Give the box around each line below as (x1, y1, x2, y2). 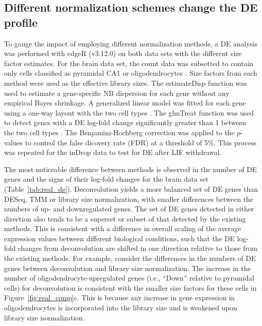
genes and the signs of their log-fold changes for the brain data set (4, 174, 209, 184)
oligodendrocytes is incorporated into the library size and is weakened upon (4, 302, 237, 313)
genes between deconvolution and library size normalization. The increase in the (4, 262, 251, 273)
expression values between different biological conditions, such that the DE (4, 233, 235, 243)
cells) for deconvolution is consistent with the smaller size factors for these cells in (4, 282, 257, 293)
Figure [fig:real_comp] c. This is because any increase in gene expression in (4, 292, 235, 303)
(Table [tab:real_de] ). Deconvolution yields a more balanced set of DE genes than (4, 183, 258, 194)
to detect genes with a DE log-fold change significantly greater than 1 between (4, 117, 246, 128)
